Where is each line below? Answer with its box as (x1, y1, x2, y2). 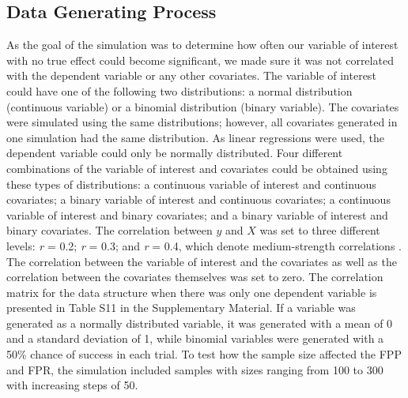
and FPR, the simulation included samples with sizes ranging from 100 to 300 (6, 361, 383, 377)
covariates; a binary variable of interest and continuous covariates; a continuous (6, 191, 391, 208)
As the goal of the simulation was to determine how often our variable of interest (6, 36, 399, 53)
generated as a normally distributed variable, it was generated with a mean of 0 (6, 314, 393, 331)
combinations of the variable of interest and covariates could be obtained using (6, 160, 387, 176)
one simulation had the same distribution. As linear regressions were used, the (6, 129, 384, 145)
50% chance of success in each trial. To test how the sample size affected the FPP (6, 346, 402, 362)
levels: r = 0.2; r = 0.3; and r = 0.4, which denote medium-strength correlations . (6, 237, 402, 253)
